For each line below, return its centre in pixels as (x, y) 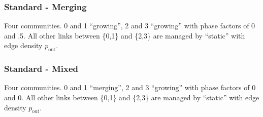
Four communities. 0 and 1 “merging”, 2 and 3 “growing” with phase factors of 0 (130, 87)
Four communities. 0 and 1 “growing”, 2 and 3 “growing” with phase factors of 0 (130, 26)
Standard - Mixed (41, 69)
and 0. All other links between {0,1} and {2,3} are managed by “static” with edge (132, 97)
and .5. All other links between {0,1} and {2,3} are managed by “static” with (125, 35)
